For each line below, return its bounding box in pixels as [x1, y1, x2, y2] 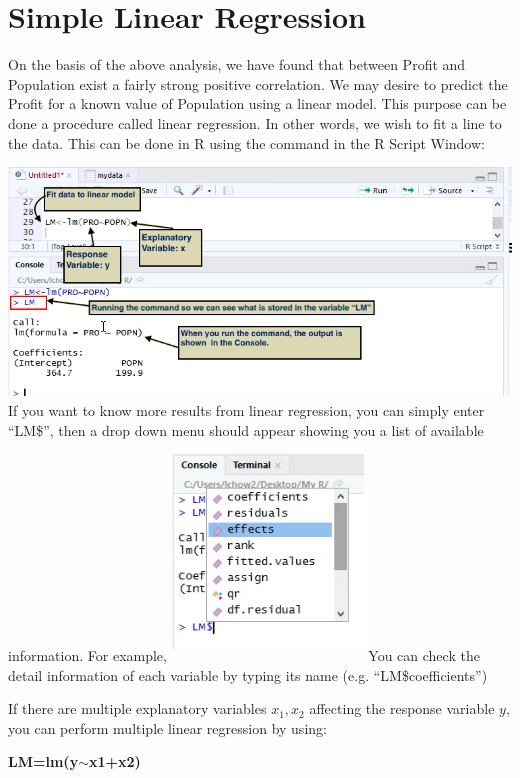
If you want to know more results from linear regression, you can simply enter [8, 400, 485, 421]
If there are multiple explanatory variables [8, 698, 267, 719]
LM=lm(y [8, 751, 79, 772]
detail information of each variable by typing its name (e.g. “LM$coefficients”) [8, 664, 488, 685]
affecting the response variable [309, 698, 495, 719]
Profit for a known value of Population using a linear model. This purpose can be [8, 93, 507, 114]
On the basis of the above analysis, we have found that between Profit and [8, 54, 466, 75]
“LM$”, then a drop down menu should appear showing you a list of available [8, 419, 484, 440]
